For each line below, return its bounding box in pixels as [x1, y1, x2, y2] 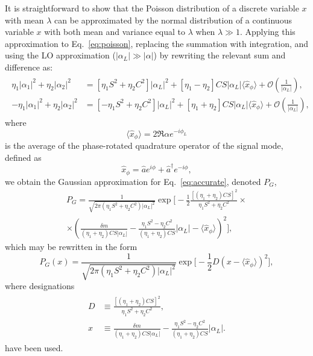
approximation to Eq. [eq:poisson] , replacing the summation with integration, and [5, 37, 309, 49]
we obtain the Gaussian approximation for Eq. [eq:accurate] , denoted [5, 175, 261, 187]
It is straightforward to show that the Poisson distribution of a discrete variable [5, 2, 299, 14]
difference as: [5, 60, 53, 73]
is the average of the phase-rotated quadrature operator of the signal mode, [5, 139, 283, 152]
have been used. [5, 341, 63, 354]
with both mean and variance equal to [44, 25, 185, 38]
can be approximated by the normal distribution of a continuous [54, 13, 292, 26]
